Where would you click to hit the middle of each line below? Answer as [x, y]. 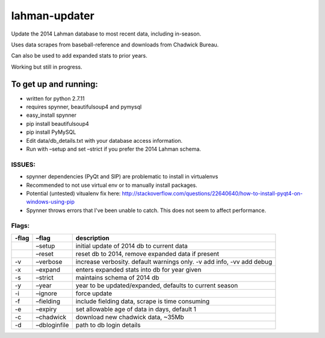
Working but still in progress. [47, 67]
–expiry [46, 309]
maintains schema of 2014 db [117, 277]
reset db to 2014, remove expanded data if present [147, 254]
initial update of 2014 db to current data [132, 246]
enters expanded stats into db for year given [138, 269]
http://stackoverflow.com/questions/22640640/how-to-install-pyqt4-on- [212, 193]
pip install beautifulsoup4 [58, 124]
